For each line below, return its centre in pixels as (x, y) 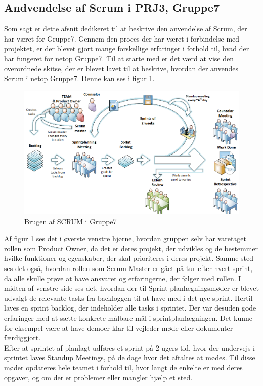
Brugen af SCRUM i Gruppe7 (71, 221)
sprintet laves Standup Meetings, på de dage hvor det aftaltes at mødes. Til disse (130, 357)
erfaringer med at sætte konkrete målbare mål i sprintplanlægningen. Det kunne (128, 317)
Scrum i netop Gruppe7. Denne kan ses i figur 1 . (79, 78)
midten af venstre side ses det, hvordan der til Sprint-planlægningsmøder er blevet (131, 288)
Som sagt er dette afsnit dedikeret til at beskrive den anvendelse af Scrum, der (126, 29)
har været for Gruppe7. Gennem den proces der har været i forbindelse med (122, 38)
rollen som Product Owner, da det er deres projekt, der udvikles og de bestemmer (131, 248)
